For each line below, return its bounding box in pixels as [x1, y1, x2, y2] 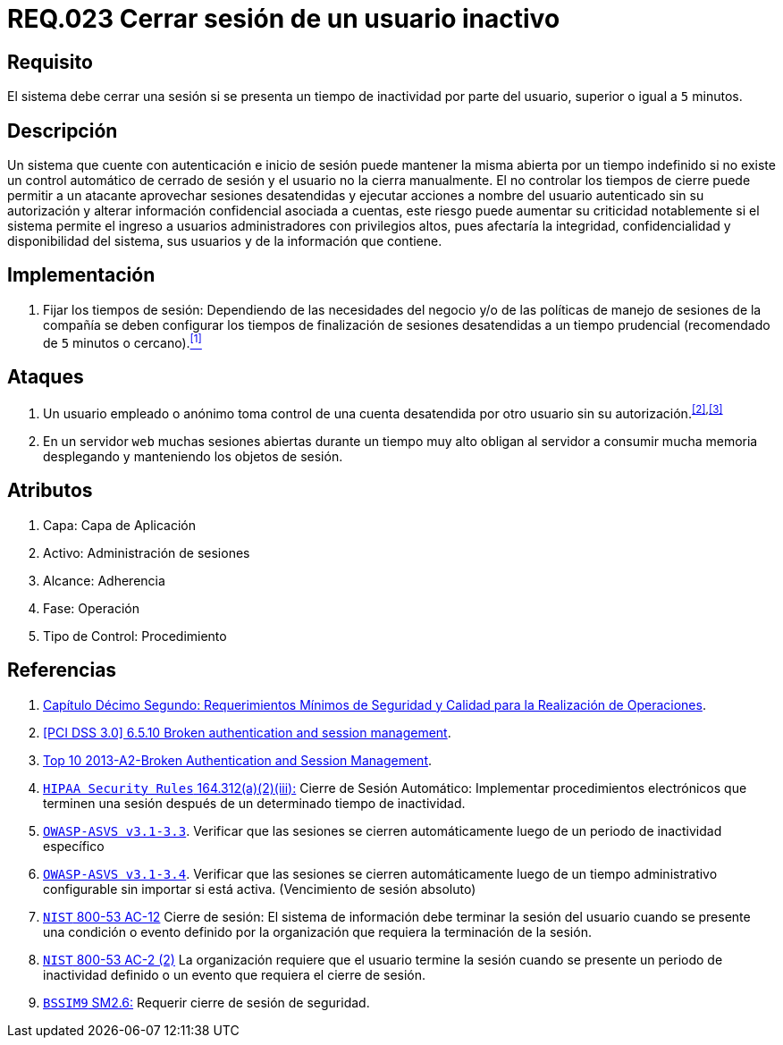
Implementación [7, 264, 156, 287]
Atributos [7, 479, 93, 502]
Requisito [7, 50, 93, 73]
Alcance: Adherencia [43, 572, 165, 588]
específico [43, 838, 105, 854]
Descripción [7, 119, 118, 142]
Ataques [7, 365, 84, 388]
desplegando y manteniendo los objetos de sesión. [43, 449, 343, 465]
